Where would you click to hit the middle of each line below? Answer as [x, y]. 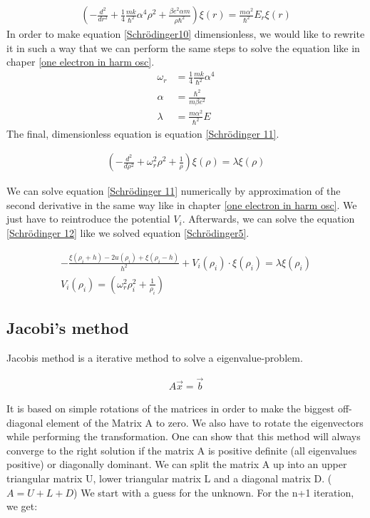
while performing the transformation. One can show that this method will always [184, 436]
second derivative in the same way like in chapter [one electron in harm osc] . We [182, 204]
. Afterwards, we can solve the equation [268, 219]
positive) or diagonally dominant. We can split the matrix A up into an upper [177, 464]
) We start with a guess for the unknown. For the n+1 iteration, [214, 492]
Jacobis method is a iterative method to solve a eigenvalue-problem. [155, 358]
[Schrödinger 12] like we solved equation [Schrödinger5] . [128, 233]
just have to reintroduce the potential [88, 219]
